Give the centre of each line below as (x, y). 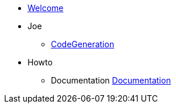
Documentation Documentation (111, 80)
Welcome (46, 8)
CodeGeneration (83, 44)
